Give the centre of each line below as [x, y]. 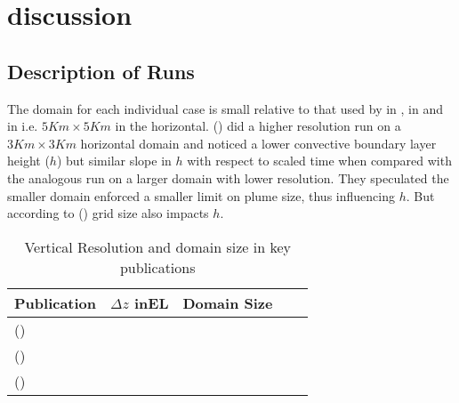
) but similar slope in [114, 161]
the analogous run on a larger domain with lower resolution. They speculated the [228, 177]
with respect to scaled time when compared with [319, 161]
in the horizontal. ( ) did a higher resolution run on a [258, 126]
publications [157, 267]
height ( [28, 161]
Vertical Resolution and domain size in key [157, 246]
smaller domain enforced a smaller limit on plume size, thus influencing [201, 195]
